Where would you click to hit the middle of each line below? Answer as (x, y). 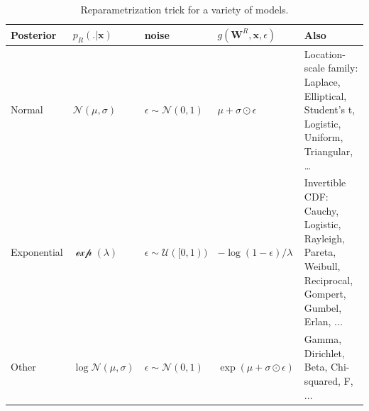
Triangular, (329, 151)
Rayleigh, (324, 238)
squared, (322, 381)
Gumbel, (323, 307)
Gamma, (323, 339)
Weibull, (322, 266)
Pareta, (320, 252)
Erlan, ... (323, 321)
